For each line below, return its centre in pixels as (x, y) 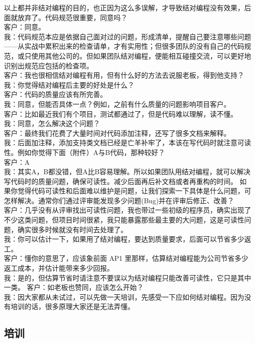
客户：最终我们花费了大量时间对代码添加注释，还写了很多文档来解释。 (117, 133)
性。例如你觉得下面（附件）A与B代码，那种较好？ (85, 152)
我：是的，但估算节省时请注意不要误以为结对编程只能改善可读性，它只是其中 (127, 277)
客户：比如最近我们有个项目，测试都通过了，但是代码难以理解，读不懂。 (121, 113)
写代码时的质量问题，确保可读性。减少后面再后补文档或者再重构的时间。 (121, 181)
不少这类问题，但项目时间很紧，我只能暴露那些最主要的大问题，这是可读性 (124, 220)
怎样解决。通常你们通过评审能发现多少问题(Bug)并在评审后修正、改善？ (119, 200)
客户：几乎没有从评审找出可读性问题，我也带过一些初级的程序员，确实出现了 (127, 210)
